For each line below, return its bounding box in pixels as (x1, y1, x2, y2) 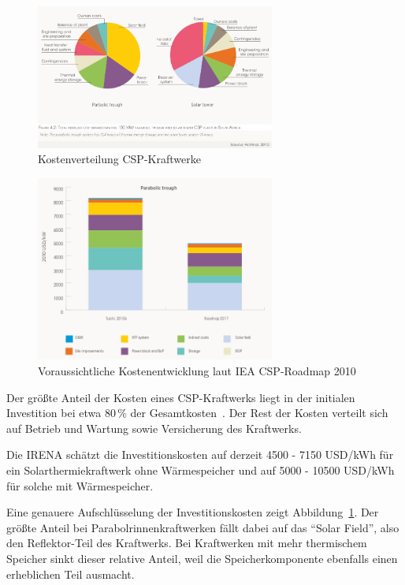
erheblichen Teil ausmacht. (6, 565, 135, 582)
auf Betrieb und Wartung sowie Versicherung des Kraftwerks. (6, 419, 302, 436)
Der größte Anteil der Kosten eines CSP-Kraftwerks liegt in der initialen (6, 389, 355, 405)
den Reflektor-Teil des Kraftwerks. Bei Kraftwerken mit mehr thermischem (6, 535, 367, 551)
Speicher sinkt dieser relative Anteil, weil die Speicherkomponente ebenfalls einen (6, 550, 398, 566)
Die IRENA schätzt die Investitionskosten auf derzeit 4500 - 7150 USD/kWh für (6, 446, 394, 463)
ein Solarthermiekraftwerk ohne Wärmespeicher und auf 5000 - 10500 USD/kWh (6, 461, 395, 478)
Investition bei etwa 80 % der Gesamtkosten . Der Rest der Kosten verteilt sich (6, 404, 388, 421)
